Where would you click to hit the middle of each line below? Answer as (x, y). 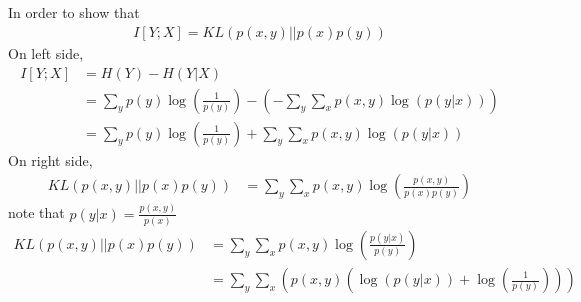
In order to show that (74, 12)
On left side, (46, 53)
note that (36, 212)
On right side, (50, 159)
